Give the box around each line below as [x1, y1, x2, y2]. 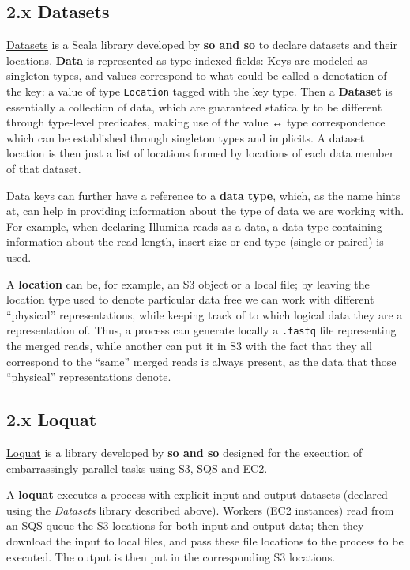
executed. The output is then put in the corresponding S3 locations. [6, 548, 336, 564]
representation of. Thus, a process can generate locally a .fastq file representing [6, 322, 397, 338]
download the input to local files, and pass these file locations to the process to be [6, 532, 404, 549]
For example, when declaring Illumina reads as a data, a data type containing [6, 217, 382, 234]
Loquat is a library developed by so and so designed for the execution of [6, 444, 363, 460]
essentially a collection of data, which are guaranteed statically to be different [6, 98, 382, 115]
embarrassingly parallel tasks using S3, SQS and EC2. [6, 459, 268, 476]
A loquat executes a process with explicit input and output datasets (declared [6, 486, 388, 503]
